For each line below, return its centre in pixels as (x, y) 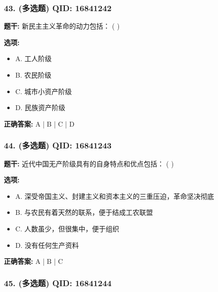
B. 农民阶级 (33, 75)
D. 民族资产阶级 (40, 107)
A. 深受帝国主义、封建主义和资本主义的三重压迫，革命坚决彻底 (115, 196)
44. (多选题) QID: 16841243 (58, 145)
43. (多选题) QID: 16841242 (58, 8)
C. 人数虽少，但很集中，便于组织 (67, 228)
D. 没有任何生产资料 (47, 245)
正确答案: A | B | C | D (39, 123)
